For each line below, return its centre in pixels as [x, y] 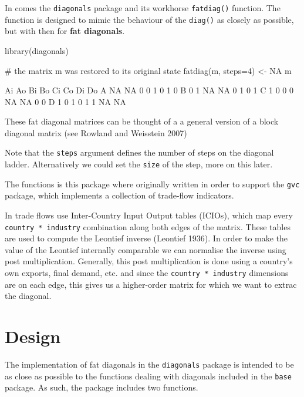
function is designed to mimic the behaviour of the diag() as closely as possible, [149, 19]
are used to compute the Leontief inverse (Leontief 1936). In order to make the [146, 238]
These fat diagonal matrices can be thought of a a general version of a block [142, 121]
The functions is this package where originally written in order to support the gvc [152, 184]
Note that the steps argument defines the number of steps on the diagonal [139, 152]
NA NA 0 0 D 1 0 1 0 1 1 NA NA [65, 101]
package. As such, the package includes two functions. [102, 387]
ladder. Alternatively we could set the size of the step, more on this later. [139, 164]
